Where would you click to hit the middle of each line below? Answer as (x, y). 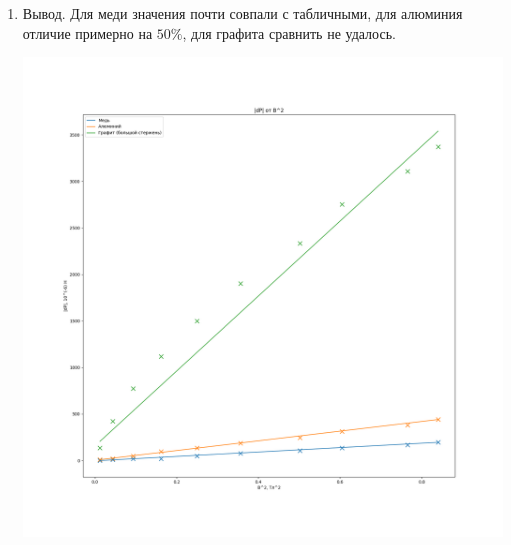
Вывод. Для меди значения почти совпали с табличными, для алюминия (242, 13)
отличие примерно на (87, 32)
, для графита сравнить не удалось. (289, 32)
